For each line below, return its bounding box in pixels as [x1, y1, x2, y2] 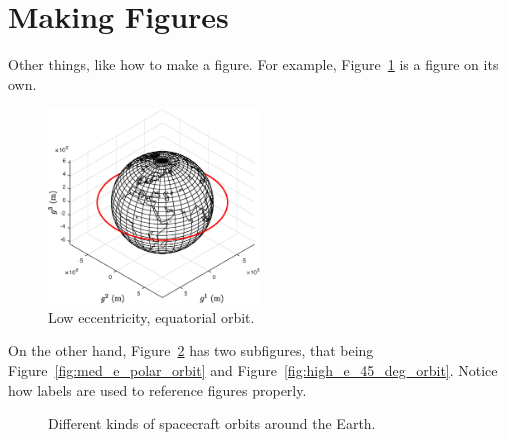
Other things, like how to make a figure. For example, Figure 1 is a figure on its [8, 54, 499, 75]
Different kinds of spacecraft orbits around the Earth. [48, 413, 376, 434]
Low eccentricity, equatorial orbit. [48, 306, 255, 327]
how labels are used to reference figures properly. [8, 379, 307, 400]
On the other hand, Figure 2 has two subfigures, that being [8, 340, 374, 361]
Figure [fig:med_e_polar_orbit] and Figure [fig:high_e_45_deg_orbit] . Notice [8, 359, 498, 380]
